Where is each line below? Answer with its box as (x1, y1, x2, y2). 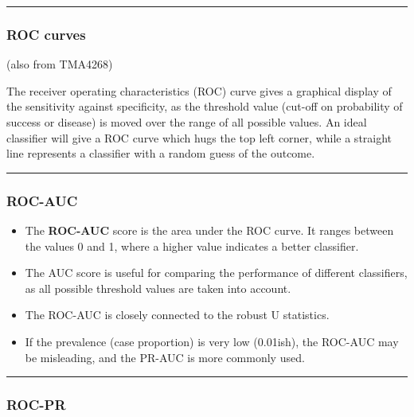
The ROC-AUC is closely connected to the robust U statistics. (25, 306, 330, 323)
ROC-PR (6, 395, 66, 415)
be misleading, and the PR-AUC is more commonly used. (25, 349, 305, 365)
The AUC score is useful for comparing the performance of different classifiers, (25, 264, 408, 281)
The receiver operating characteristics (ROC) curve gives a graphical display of (6, 82, 392, 99)
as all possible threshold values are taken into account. (25, 279, 291, 296)
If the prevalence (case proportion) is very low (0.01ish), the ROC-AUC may (25, 333, 399, 349)
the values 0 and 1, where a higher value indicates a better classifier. (25, 237, 359, 254)
